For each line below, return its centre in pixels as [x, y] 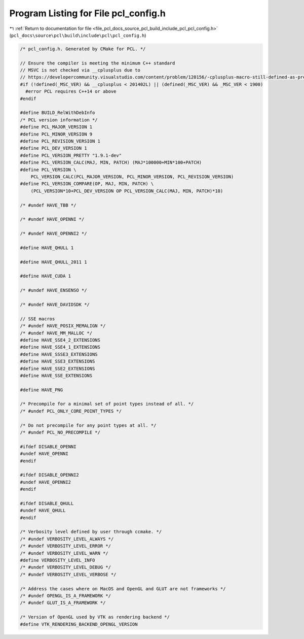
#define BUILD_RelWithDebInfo [58, 113]
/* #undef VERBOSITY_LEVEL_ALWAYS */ [67, 539]
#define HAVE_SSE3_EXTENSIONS [58, 361]
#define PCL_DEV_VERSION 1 [53, 148]
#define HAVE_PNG [42, 390]
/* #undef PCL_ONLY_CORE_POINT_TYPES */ [71, 411]
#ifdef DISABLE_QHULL [47, 503]
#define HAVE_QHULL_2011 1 [53, 262]
